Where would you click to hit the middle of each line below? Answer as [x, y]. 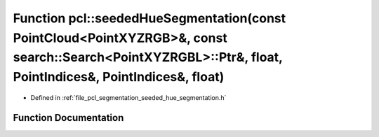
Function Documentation [68, 118]
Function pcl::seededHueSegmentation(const [149, 18]
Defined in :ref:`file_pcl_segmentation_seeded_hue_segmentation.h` [128, 97]
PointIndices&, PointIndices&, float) [119, 77]
